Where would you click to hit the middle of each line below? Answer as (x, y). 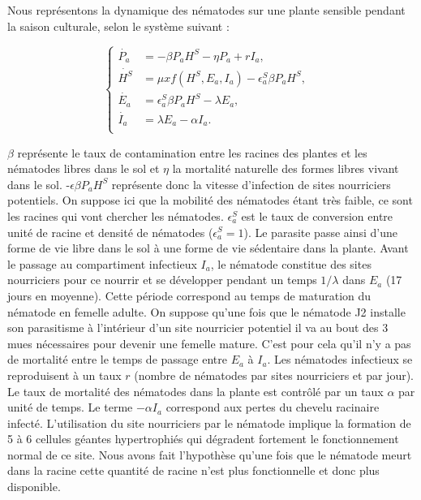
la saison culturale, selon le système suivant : (118, 26)
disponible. (34, 487)
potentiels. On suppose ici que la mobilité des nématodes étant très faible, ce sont (210, 200)
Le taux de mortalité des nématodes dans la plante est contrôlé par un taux (195, 391)
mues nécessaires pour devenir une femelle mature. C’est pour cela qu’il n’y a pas (209, 343)
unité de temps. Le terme (70, 407)
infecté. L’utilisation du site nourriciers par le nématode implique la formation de (209, 422)
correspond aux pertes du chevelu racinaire (273, 407)
